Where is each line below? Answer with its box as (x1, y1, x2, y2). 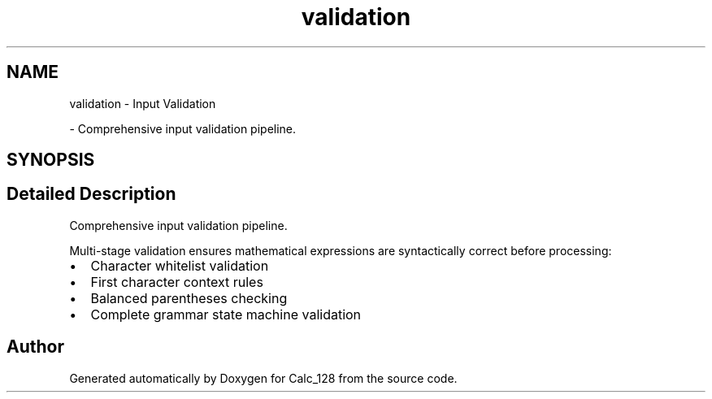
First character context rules (90, 273, 263, 290)
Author (7, 336, 64, 358)
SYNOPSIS (7, 150, 95, 171)
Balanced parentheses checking (90, 289, 288, 306)
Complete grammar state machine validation (90, 306, 362, 323)
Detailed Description (7, 184, 176, 205)
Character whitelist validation (90, 257, 269, 274)
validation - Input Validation (69, 96, 216, 111)
